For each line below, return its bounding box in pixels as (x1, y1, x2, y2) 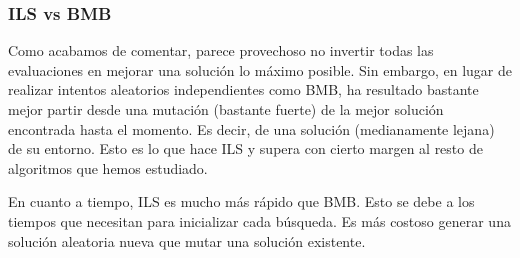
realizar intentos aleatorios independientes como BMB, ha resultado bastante (8, 79, 479, 100)
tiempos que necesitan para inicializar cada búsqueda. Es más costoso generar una (8, 210, 511, 231)
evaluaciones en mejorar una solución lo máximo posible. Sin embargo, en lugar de (8, 59, 512, 80)
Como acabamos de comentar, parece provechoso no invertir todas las (8, 40, 434, 61)
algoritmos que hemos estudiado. (8, 157, 208, 178)
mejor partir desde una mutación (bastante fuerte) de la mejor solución (8, 99, 444, 119)
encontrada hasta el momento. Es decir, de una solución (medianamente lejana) (8, 118, 495, 139)
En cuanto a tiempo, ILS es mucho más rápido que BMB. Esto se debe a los (8, 191, 475, 212)
